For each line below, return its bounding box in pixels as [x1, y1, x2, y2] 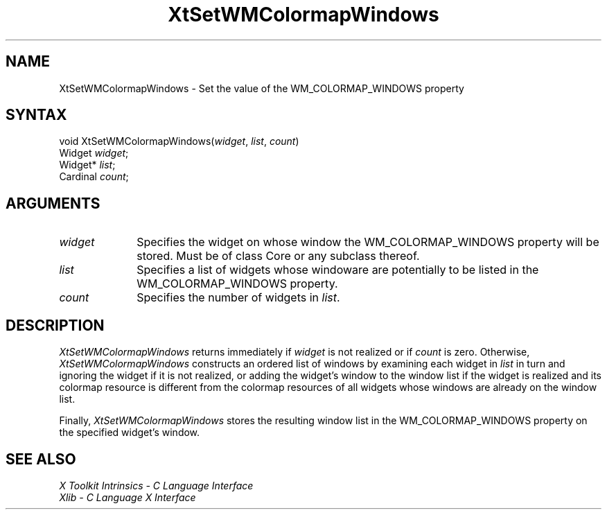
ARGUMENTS [6, 194, 100, 212]
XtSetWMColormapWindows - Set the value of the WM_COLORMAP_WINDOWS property [59, 82, 464, 94]
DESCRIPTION [6, 316, 105, 334]
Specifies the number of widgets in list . [137, 290, 340, 305]
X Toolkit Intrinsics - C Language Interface [59, 479, 254, 491]
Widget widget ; [59, 147, 129, 159]
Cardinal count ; [59, 171, 129, 183]
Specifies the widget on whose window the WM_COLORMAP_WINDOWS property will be [137, 235, 599, 250]
